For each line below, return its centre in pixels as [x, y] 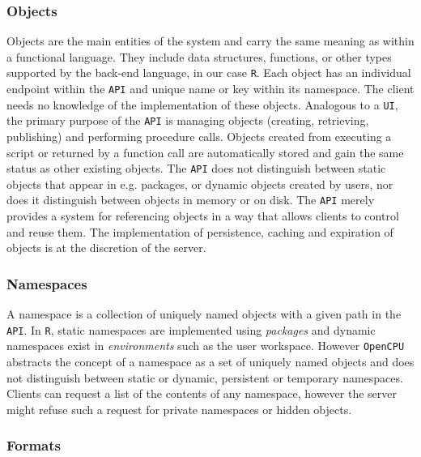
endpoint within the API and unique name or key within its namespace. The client [210, 89]
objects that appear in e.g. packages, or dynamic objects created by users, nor [200, 184]
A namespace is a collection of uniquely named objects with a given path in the [204, 314]
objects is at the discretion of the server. [106, 248]
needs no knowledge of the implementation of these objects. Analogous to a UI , [202, 104]
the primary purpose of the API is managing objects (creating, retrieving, [188, 120]
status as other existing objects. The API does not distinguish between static [196, 168]
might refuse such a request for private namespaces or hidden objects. [179, 409]
